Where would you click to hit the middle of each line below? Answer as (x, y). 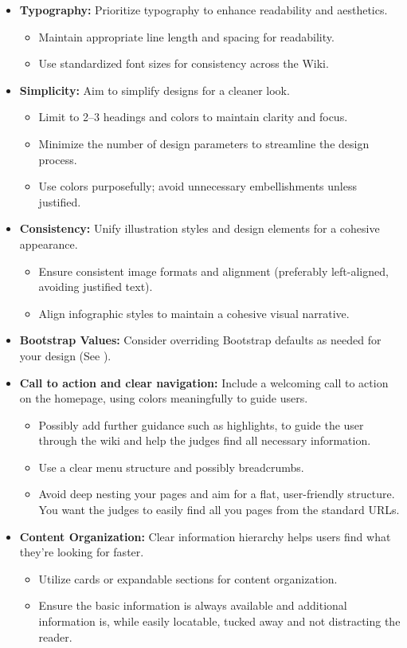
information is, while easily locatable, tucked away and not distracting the (219, 621)
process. (58, 159)
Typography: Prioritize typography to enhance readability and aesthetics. (203, 10)
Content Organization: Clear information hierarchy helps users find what (205, 536)
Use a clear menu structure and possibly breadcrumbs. (171, 467)
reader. (55, 636)
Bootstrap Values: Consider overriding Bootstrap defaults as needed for (200, 340)
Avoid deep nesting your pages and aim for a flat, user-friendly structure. (217, 494)
